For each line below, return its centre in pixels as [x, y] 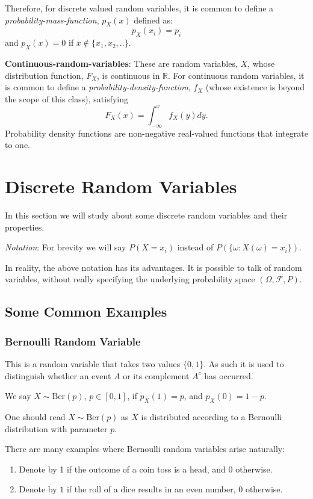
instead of [195, 247]
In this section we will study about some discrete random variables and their [146, 215]
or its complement [156, 375]
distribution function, [44, 75]
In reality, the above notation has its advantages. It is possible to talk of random [153, 267]
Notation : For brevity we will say [66, 247]
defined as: [153, 20]
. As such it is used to [244, 363]
